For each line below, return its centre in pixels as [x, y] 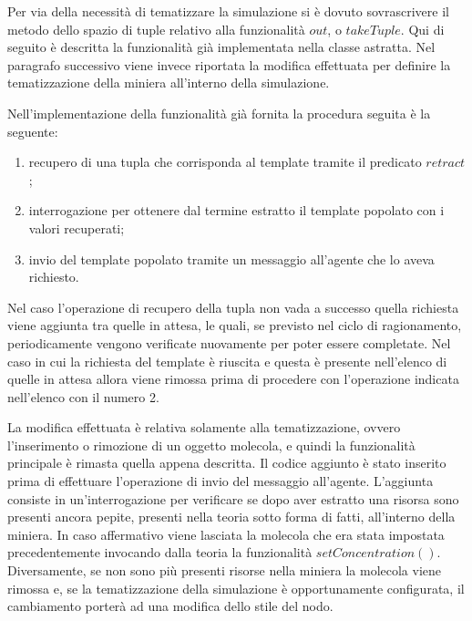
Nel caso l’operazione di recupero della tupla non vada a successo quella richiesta [233, 307]
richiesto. [54, 277]
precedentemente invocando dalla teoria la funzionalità [160, 552]
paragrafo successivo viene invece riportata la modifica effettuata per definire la [229, 64]
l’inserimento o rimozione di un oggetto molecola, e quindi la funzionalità [211, 445]
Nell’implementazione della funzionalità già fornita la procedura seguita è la [219, 113]
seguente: [33, 131]
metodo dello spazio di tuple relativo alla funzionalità [156, 29]
